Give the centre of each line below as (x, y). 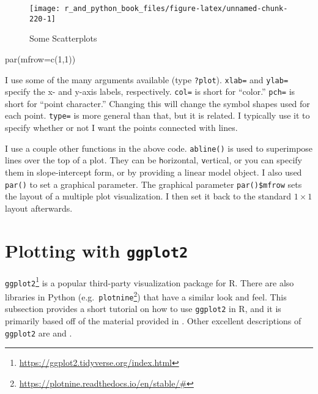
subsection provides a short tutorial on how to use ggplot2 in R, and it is (143, 309)
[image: (45, 9)
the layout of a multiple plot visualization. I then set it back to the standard (148, 196)
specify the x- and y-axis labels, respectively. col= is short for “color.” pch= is (150, 91)
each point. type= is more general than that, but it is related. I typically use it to (157, 115)
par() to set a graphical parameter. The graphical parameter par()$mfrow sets (153, 184)
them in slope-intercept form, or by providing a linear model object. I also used (153, 172)
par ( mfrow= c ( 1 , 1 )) (40, 58)
